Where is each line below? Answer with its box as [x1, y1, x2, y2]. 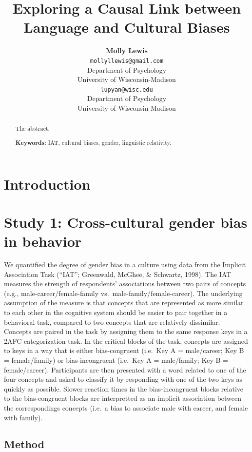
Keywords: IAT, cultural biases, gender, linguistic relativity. [15, 138, 172, 147]
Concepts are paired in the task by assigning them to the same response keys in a [4, 326, 248, 336]
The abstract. [15, 124, 50, 133]
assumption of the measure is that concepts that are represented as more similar [4, 297, 244, 308]
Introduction [4, 174, 91, 194]
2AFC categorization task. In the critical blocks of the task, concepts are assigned [4, 335, 248, 346]
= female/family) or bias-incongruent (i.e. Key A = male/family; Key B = [4, 355, 229, 365]
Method [4, 436, 44, 451]
